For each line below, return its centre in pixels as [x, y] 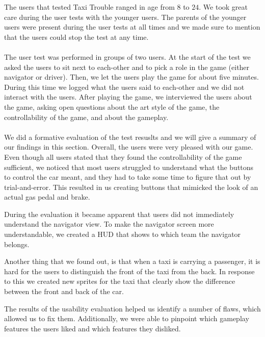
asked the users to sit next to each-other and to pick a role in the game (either [127, 67]
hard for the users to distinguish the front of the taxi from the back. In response [129, 271]
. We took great [223, 7]
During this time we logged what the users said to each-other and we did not [124, 87]
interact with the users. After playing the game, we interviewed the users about [128, 97]
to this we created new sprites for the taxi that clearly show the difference [120, 281]
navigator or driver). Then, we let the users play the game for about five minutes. [131, 77]
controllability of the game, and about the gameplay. [86, 117]
